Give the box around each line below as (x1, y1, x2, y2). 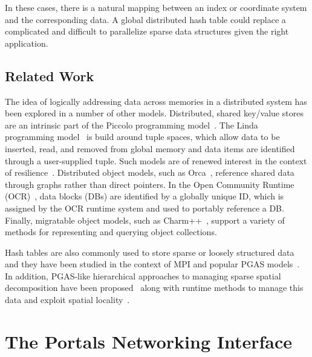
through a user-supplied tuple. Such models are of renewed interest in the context (5, 154, 307, 167)
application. (5, 36, 48, 49)
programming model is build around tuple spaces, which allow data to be (5, 130, 280, 143)
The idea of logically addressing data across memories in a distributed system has (5, 95, 307, 107)
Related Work (5, 66, 94, 85)
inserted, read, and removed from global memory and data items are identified (5, 142, 295, 155)
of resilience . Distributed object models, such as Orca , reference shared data (5, 166, 294, 179)
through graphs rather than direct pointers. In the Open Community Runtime (5, 178, 294, 190)
